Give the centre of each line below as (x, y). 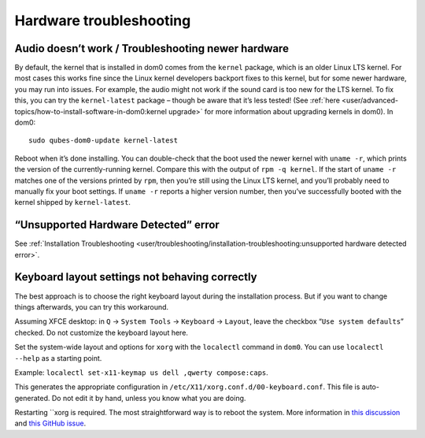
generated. (32, 398)
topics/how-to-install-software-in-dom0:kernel (91, 111)
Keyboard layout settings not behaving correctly (136, 277)
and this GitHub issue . (50, 423)
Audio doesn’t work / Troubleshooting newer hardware (152, 48)
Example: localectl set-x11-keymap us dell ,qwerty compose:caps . (142, 372)
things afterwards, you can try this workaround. (92, 306)
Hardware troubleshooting (103, 20)
